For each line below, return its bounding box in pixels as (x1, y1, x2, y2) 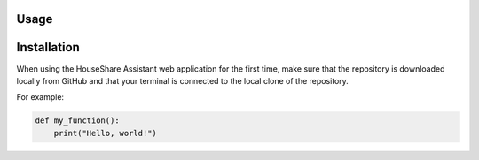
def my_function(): (35, 116, 120, 126)
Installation (16, 40, 80, 55)
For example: (16, 92, 65, 103)
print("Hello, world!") (53, 128, 157, 138)
